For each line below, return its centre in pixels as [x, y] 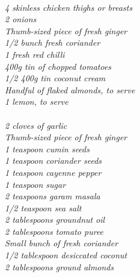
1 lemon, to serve [37, 101]
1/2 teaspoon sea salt [43, 207]
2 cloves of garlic [36, 125]
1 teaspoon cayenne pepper [53, 172]
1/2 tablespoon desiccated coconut [66, 255]
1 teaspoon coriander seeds [53, 160]
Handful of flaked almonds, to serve [70, 89]
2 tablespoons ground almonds [59, 266]
